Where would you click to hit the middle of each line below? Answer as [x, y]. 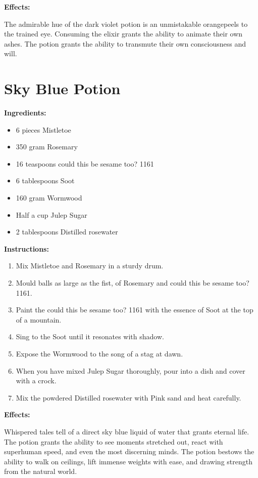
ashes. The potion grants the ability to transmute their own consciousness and [125, 43]
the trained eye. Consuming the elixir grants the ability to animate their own [123, 34]
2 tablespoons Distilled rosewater [67, 232]
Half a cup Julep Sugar [51, 214]
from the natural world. [41, 471]
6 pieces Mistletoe [43, 129]
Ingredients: [25, 113]
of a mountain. [39, 319]
